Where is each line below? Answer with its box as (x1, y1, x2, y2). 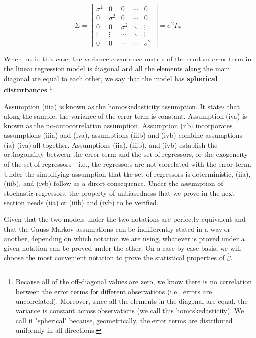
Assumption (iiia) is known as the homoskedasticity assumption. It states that (4, 101, 240, 111)
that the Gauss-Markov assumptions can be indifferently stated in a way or (4, 223, 231, 234)
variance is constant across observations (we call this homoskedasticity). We (15, 306, 244, 315)
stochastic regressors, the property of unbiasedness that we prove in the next (4, 187, 235, 198)
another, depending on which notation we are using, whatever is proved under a (4, 233, 245, 244)
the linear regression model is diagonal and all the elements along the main (4, 63, 230, 74)
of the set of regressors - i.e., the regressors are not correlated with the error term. (4, 159, 252, 169)
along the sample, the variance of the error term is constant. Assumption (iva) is (4, 111, 247, 121)
